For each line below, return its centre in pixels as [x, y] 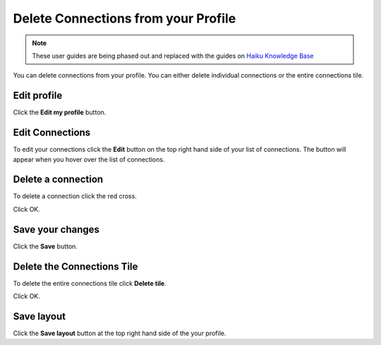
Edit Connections [52, 133]
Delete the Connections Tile [75, 266]
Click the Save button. [45, 246]
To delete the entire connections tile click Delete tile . [90, 283]
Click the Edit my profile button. [60, 112]
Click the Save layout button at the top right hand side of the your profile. [120, 333]
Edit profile [38, 96]
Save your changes [56, 229]
